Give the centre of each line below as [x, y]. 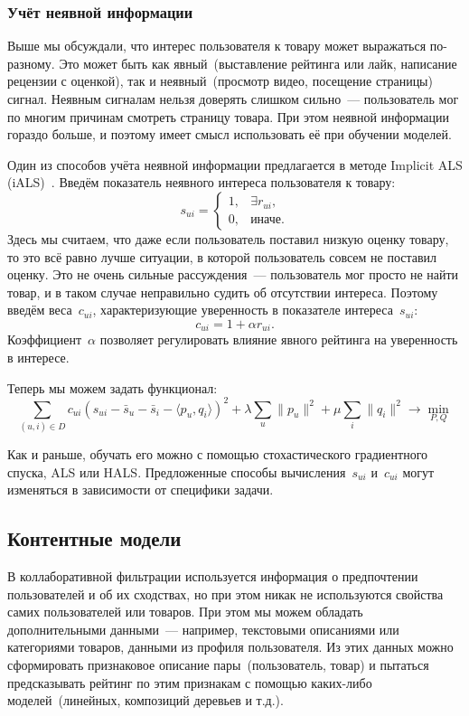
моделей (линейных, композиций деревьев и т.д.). [145, 700]
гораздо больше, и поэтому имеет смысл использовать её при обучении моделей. [230, 134]
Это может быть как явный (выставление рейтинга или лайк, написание [258, 63]
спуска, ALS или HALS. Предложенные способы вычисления [177, 471]
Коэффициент [45, 339]
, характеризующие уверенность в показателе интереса [243, 310]
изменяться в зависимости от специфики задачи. [141, 490]
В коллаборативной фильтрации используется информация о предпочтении [213, 575]
